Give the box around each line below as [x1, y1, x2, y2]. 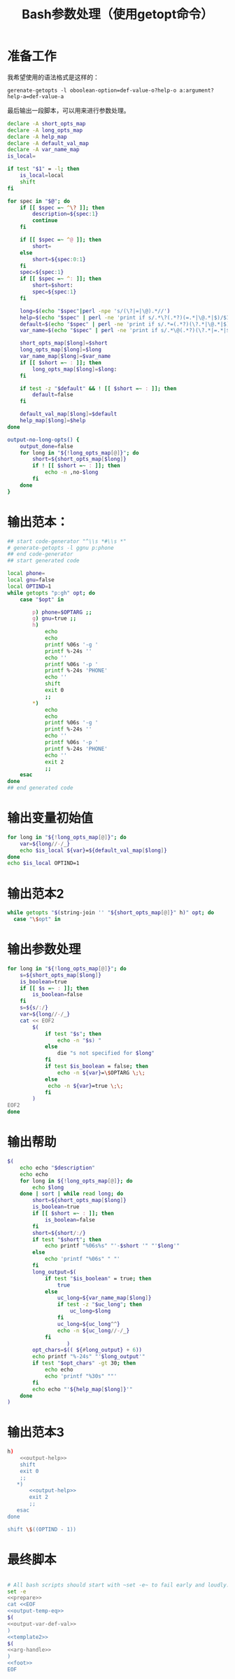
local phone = [7, 570, 45, 577]
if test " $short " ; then [32, 1236, 101, 1243]
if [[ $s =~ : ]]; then [20, 985, 90, 992]
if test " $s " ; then [44, 1030, 101, 1037]
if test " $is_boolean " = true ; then [44, 1275, 152, 1282]
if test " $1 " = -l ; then [7, 165, 80, 172]
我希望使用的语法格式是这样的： [7, 73, 99, 81]
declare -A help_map [7, 133, 68, 140]
